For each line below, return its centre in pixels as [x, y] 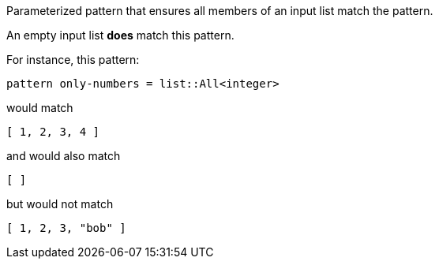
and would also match [64, 156]
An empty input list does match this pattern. [120, 35]
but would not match [60, 204]
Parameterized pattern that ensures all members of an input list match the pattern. [220, 11]
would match [40, 108]
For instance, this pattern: [73, 60]
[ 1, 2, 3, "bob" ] [66, 228]
